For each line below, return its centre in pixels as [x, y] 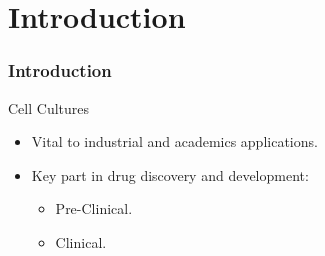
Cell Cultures [49, 107]
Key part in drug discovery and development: [170, 174]
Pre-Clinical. [94, 208]
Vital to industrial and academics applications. [174, 141]
